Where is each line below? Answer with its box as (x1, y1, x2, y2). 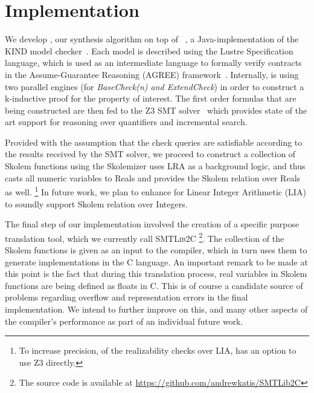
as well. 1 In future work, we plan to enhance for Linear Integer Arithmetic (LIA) (5, 184, 306, 198)
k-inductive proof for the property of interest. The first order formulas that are (5, 92, 296, 105)
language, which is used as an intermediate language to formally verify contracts (5, 56, 302, 69)
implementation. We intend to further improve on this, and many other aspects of (5, 302, 308, 315)
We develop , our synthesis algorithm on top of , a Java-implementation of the (5, 33, 299, 45)
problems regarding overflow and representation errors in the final (5, 291, 248, 304)
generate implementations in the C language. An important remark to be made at (5, 255, 308, 268)
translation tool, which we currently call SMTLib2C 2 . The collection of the (5, 230, 284, 244)
